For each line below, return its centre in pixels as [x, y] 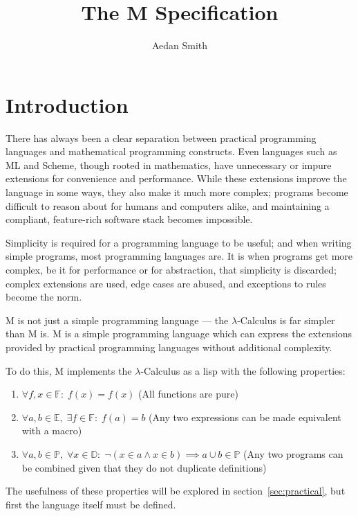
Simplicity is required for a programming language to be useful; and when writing [179, 242]
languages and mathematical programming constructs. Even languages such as [171, 151]
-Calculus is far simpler [286, 320]
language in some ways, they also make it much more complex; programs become [177, 192]
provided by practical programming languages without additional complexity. [169, 347]
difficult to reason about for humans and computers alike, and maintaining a [168, 205]
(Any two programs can [293, 453]
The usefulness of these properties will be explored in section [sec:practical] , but [176, 491]
